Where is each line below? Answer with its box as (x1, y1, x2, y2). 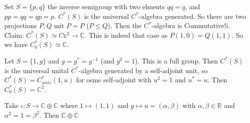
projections (4, 20, 37, 31)
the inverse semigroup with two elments (47, 1, 165, 11)
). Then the (107, 20, 142, 31)
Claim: (4, 30, 24, 40)
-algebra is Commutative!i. (151, 20, 230, 31)
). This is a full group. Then (134, 55, 218, 65)
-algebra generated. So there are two (139, 11, 246, 21)
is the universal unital (4, 65, 69, 75)
